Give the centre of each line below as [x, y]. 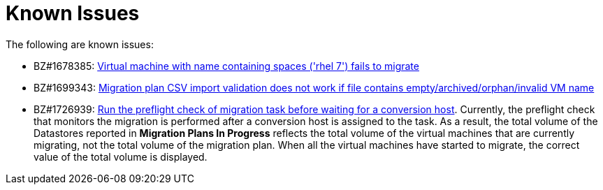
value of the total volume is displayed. [121, 156]
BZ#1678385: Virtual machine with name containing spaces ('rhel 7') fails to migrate [226, 66]
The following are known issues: [80, 44]
